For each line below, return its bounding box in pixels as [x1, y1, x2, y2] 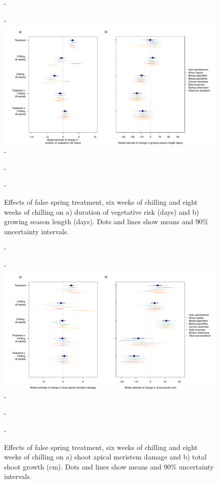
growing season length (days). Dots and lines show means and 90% [4, 216, 208, 227]
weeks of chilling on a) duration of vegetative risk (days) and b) [4, 206, 199, 217]
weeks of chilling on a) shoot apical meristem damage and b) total [4, 451, 207, 462]
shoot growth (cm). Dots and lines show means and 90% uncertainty [4, 461, 214, 471]
